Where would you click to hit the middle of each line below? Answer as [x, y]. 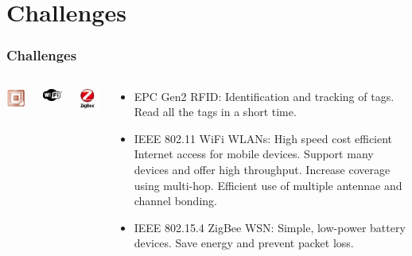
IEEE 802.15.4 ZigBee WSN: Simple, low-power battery [270, 227]
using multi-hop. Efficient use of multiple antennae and [268, 185]
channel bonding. [175, 201]
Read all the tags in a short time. [215, 112]
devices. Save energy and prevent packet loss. [244, 243]
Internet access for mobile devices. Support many [254, 154]
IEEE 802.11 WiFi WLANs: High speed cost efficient [263, 138]
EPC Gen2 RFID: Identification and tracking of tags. [264, 96]
